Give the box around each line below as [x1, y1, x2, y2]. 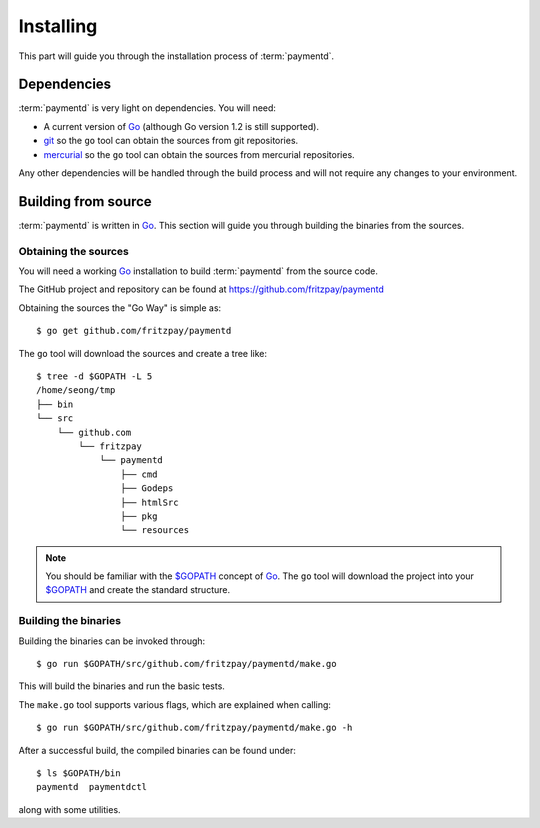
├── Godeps [120, 483, 174, 494]
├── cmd [120, 468, 158, 480]
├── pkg [120, 510, 158, 522]
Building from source [18, 193, 152, 210]
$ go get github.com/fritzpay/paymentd [36, 325, 232, 337]
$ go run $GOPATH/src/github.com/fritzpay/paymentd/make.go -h [36, 722, 353, 734]
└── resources [120, 525, 190, 536]
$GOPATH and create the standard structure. [45, 584, 230, 596]
